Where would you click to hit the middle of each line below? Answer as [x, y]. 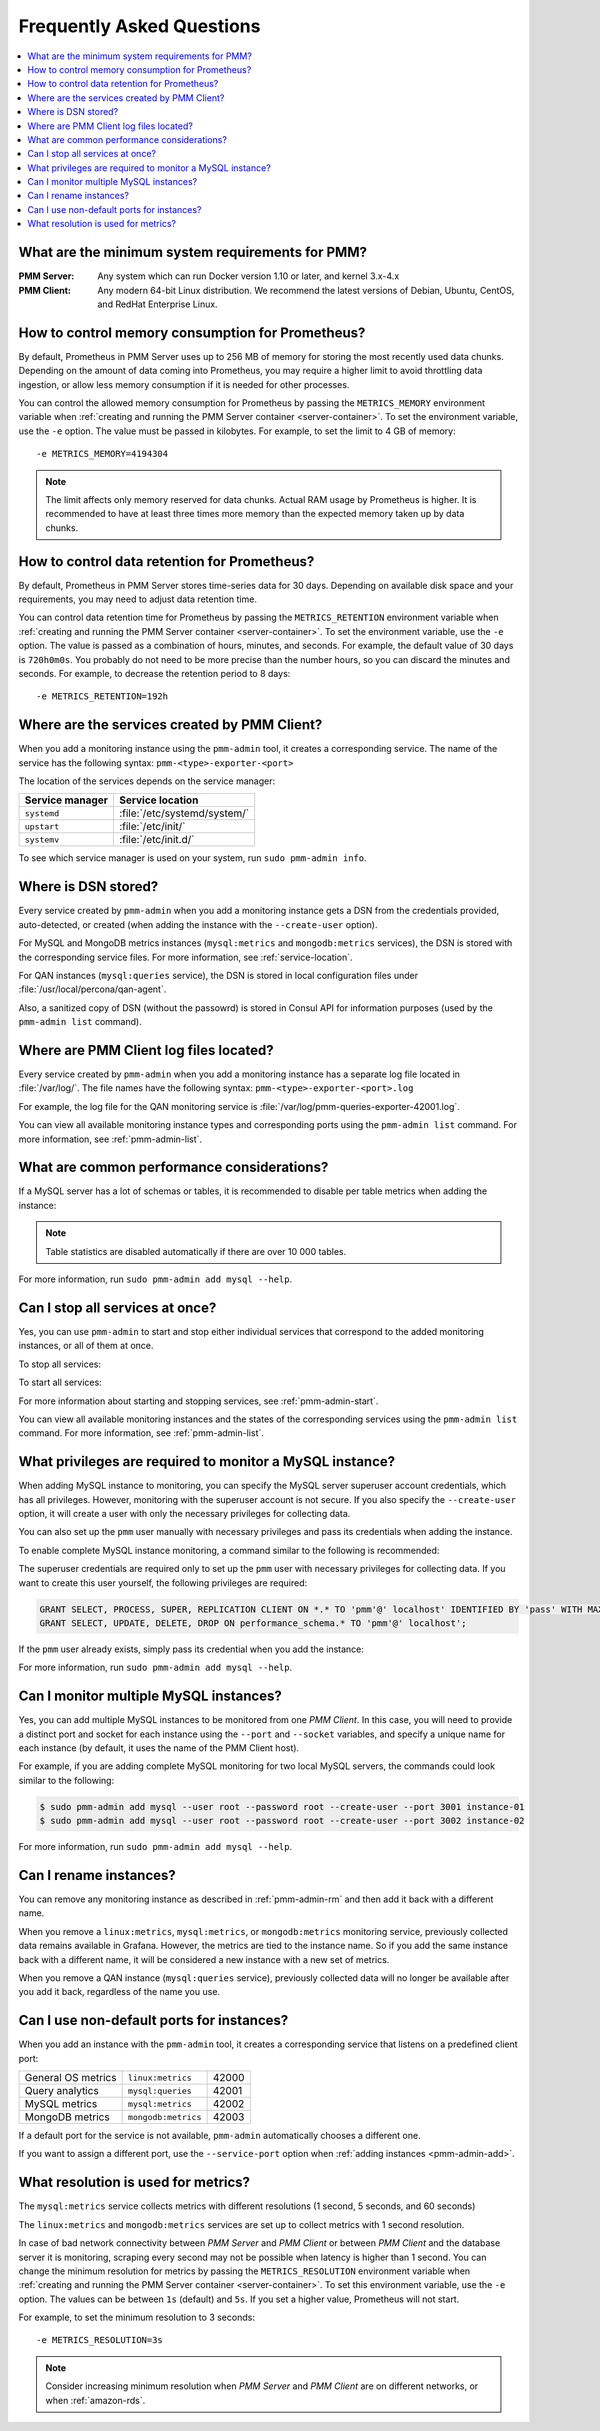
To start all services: [60, 1382]
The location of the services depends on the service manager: [146, 781]
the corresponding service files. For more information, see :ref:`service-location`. [185, 957]
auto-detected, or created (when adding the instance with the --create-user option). [198, 924]
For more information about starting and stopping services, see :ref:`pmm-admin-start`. [198, 1401]
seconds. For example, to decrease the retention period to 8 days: [154, 673]
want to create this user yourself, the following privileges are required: [163, 1582]
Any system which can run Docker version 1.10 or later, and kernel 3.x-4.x [248, 276]
